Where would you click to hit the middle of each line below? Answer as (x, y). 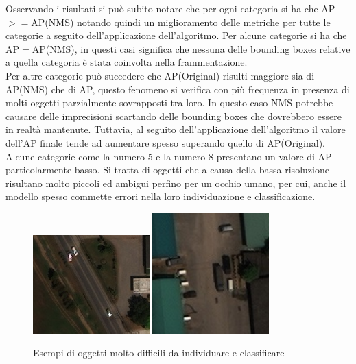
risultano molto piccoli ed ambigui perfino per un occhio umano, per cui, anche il (176, 183)
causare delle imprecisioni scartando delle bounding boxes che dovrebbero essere (174, 116)
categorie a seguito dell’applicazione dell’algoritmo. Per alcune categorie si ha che (176, 35)
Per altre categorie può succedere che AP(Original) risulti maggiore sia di (160, 75)
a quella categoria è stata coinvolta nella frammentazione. (127, 62)
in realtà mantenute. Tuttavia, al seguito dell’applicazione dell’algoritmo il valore (176, 129)
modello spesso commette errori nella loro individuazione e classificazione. (161, 196)
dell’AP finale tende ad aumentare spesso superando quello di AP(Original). (165, 142)
